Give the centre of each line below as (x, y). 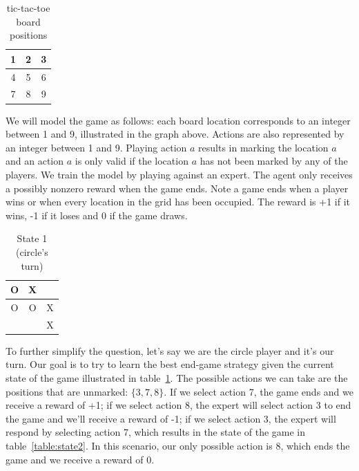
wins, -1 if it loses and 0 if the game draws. (97, 215)
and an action (35, 161)
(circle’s (32, 251)
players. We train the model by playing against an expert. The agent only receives (179, 174)
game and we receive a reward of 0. (80, 459)
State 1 (32, 238)
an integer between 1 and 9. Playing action (96, 147)
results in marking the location (263, 147)
